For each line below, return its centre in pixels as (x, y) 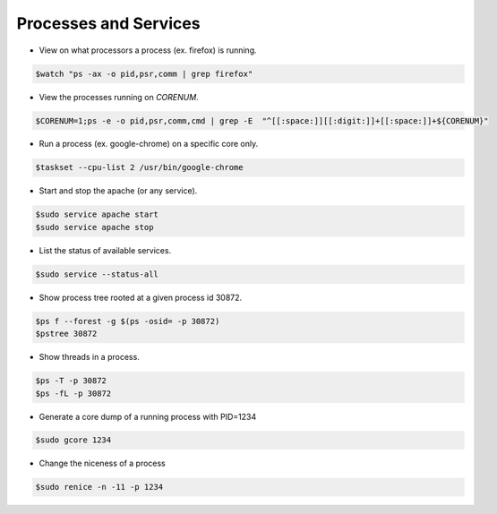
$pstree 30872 (66, 334)
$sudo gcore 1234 (73, 440)
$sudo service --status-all (97, 274)
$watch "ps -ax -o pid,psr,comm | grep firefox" (144, 73)
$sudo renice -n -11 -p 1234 (99, 487)
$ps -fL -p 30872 (73, 393)
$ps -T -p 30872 (71, 381)
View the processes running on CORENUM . (119, 97)
